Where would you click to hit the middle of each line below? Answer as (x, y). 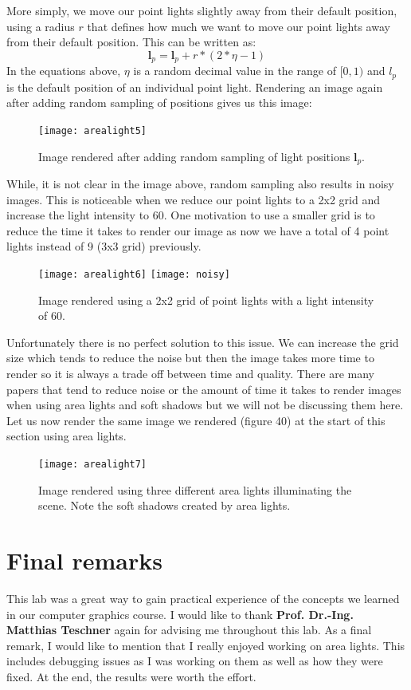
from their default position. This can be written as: (131, 42)
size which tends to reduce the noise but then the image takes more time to (190, 358)
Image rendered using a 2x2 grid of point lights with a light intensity (206, 300)
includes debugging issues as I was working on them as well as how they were (195, 661)
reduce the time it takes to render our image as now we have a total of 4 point (198, 230)
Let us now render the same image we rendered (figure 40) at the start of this (196, 420)
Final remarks (84, 560)
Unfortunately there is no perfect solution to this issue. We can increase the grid (203, 342)
